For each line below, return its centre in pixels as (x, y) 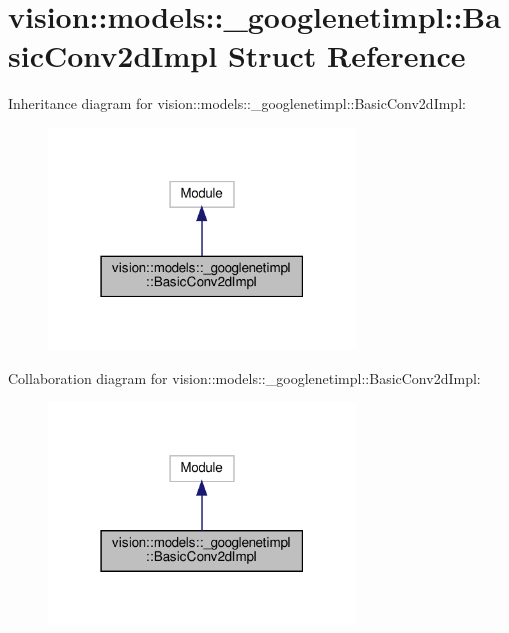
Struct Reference (346, 55)
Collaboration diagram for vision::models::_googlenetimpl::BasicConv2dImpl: (244, 377)
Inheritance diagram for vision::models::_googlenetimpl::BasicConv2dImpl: (237, 103)
